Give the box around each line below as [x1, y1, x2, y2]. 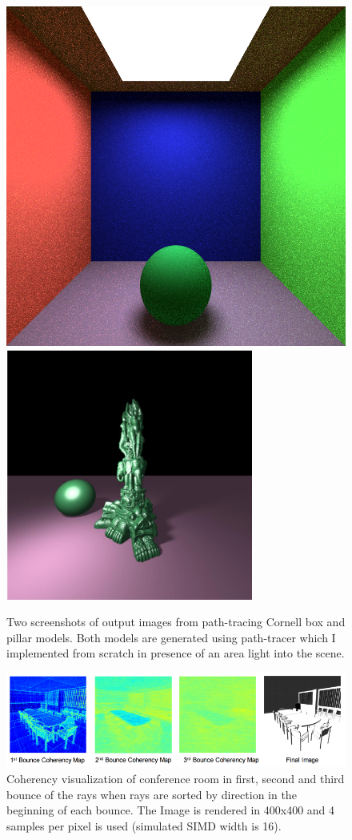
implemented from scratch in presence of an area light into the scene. [6, 645, 345, 661]
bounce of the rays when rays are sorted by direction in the [6, 786, 297, 802]
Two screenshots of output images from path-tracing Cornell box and [6, 613, 346, 630]
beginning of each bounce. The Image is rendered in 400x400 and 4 [6, 802, 335, 818]
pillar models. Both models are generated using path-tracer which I [6, 629, 336, 645]
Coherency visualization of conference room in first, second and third [6, 770, 345, 786]
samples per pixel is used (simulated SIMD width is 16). [6, 817, 282, 834]
